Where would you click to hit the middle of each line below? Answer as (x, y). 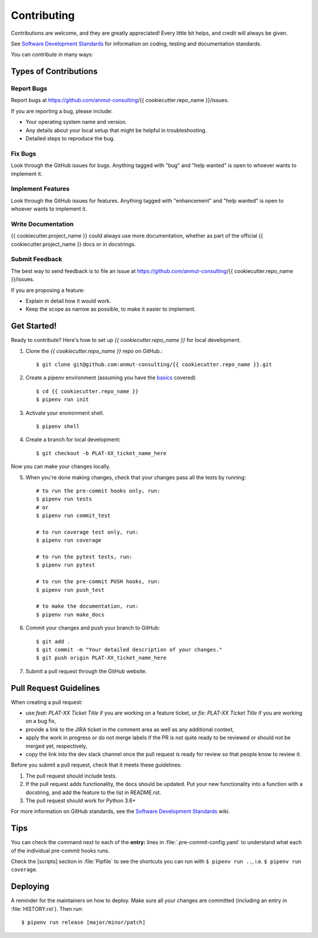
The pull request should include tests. (71, 776)
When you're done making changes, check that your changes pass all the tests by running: (136, 477)
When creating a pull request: (47, 702)
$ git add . (53, 641)
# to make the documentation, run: (87, 606)
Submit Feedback (37, 259)
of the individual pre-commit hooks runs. (60, 850)
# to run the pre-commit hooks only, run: (98, 491)
